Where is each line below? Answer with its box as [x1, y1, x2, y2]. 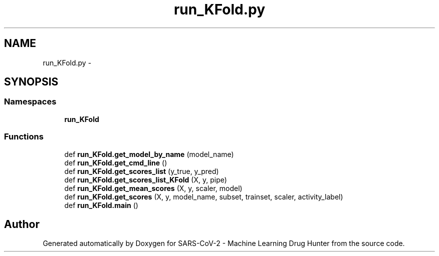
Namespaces [4, 96, 57, 107]
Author [4, 217, 40, 230]
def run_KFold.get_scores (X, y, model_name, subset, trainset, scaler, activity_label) [64, 192, 343, 201]
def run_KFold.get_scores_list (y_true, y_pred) [64, 166, 219, 175]
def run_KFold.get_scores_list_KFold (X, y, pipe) [64, 175, 227, 184]
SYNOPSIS [4, 75, 59, 88]
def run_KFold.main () [64, 200, 138, 209]
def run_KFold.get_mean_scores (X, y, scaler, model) [64, 183, 243, 192]
